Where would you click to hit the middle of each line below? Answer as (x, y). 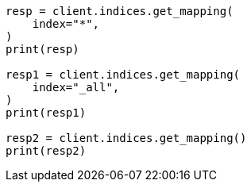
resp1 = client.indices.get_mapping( (123, 75)
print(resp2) (46, 151)
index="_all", (76, 87)
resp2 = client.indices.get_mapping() (126, 138)
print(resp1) (46, 113)
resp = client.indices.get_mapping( (120, 11)
